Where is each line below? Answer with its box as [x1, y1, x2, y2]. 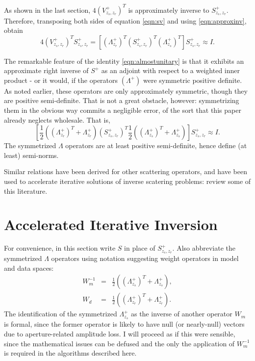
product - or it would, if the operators [4, 75, 118, 85]
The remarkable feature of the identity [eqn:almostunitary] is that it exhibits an [4, 55, 244, 66]
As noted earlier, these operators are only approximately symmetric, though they [4, 85, 248, 96]
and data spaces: [4, 262, 54, 273]
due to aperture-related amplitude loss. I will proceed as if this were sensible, [4, 328, 235, 338]
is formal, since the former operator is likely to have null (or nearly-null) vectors [4, 319, 245, 329]
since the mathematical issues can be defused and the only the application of [4, 338, 235, 348]
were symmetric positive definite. [143, 75, 242, 85]
